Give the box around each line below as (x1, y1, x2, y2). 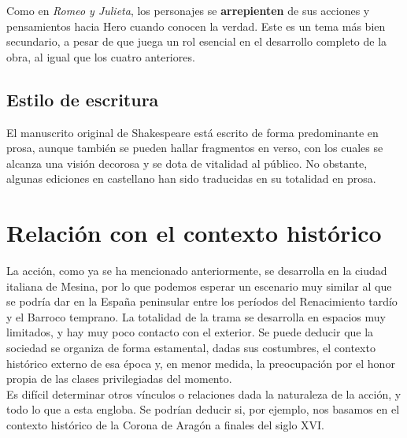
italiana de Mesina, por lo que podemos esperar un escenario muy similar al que (6, 277, 392, 294)
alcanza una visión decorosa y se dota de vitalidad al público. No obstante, (6, 154, 368, 171)
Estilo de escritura (6, 87, 159, 111)
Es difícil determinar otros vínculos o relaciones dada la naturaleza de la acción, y (6, 385, 401, 402)
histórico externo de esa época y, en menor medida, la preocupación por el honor (6, 354, 395, 371)
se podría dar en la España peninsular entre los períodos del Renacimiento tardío (6, 293, 398, 310)
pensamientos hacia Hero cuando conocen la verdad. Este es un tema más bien (6, 17, 386, 34)
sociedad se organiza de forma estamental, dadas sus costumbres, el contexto (6, 340, 376, 356)
